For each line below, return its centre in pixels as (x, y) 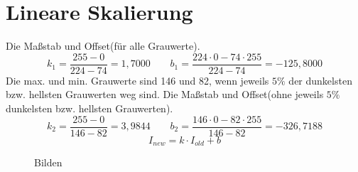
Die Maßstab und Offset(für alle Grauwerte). (103, 46)
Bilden (48, 162)
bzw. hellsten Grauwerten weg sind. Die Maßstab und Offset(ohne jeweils (165, 94)
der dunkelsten (320, 80)
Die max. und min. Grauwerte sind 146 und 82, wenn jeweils (137, 80)
